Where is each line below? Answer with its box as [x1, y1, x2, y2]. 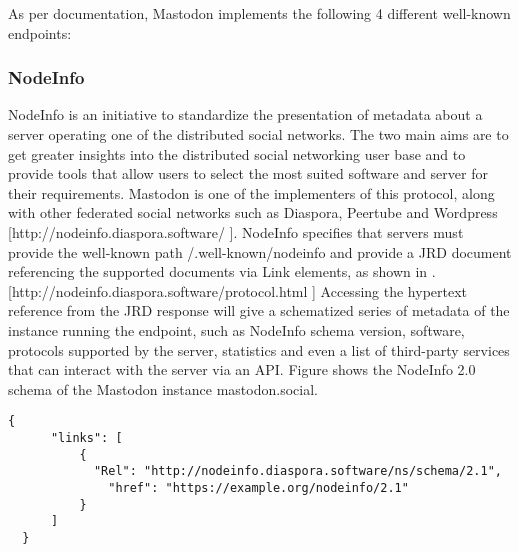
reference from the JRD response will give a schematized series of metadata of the [8, 300, 510, 321]
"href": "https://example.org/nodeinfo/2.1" [108, 480, 409, 495]
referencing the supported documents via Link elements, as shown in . [8, 261, 436, 282]
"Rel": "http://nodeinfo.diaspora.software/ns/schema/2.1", [93, 464, 502, 479]
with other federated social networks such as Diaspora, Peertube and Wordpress [8, 202, 498, 223]
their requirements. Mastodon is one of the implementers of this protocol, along [8, 182, 495, 203]
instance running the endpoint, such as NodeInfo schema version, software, [8, 319, 465, 340]
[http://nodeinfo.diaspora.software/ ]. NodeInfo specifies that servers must [8, 221, 464, 242]
